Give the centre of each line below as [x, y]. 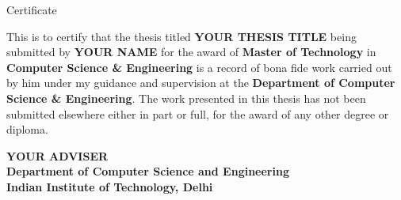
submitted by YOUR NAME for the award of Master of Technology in [191, 52]
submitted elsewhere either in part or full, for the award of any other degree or [198, 113]
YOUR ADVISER [57, 155]
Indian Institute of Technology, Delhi [110, 186]
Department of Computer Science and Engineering [148, 171]
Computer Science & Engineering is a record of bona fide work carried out [199, 67]
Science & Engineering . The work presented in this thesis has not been [186, 98]
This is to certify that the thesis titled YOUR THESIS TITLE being [181, 36]
